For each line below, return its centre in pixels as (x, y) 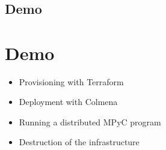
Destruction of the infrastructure (79, 142)
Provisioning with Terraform (71, 81)
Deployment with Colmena (68, 102)
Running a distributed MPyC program (90, 121)
